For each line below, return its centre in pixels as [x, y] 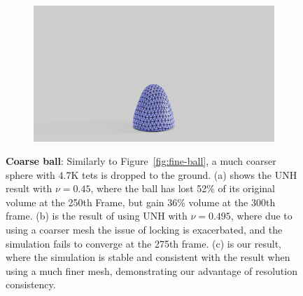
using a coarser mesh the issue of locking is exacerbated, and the [144, 230]
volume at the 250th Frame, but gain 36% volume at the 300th [141, 202]
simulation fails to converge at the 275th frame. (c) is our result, [144, 243]
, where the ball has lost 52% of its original [183, 188]
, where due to [261, 216]
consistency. [31, 284]
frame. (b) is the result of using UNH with [97, 216]
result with [29, 188]
